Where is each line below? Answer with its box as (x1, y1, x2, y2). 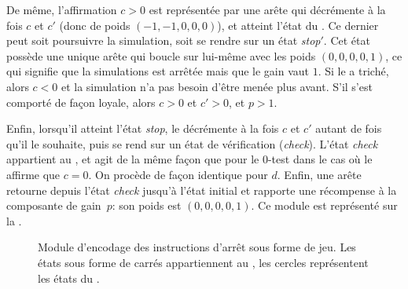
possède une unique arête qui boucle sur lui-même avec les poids (6, 47, 316, 64)
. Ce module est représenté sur (251, 197, 398, 214)
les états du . (38, 269, 100, 286)
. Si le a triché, (318, 63, 389, 79)
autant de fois (315, 120, 382, 137)
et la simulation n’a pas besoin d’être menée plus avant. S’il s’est (61, 78, 373, 94)
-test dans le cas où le (267, 151, 373, 167)
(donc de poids (59, 16, 130, 33)
